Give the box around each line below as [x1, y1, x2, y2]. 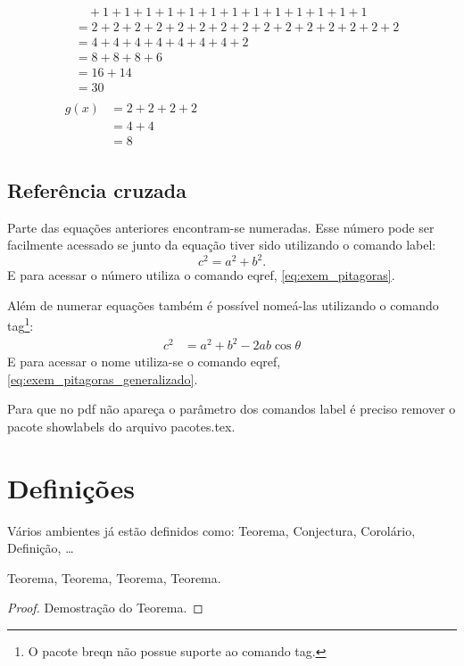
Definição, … [7, 539, 74, 557]
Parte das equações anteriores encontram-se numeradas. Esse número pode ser [7, 218, 435, 236]
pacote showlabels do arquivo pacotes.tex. [7, 416, 236, 435]
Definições [7, 469, 135, 506]
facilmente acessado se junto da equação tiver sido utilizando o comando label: [7, 235, 436, 254]
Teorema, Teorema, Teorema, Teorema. [7, 568, 221, 587]
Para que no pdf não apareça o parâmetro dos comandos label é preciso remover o [7, 399, 456, 418]
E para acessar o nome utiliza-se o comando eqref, [7, 352, 281, 371]
